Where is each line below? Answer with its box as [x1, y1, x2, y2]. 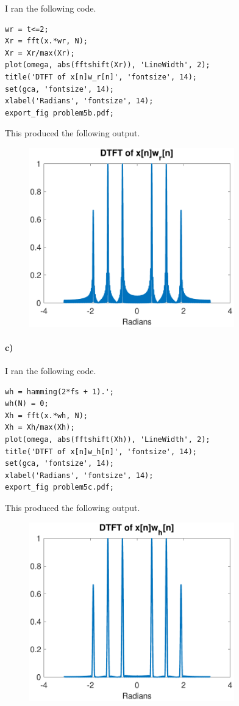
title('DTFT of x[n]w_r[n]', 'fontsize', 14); [5, 72, 197, 81]
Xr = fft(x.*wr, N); [5, 37, 88, 46]
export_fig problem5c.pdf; [5, 483, 114, 492]
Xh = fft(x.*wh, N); [5, 411, 88, 420]
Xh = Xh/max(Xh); [5, 423, 75, 432]
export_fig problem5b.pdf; [5, 108, 114, 117]
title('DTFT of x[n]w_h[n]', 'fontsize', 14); [5, 447, 197, 456]
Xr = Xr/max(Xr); [5, 48, 75, 57]
